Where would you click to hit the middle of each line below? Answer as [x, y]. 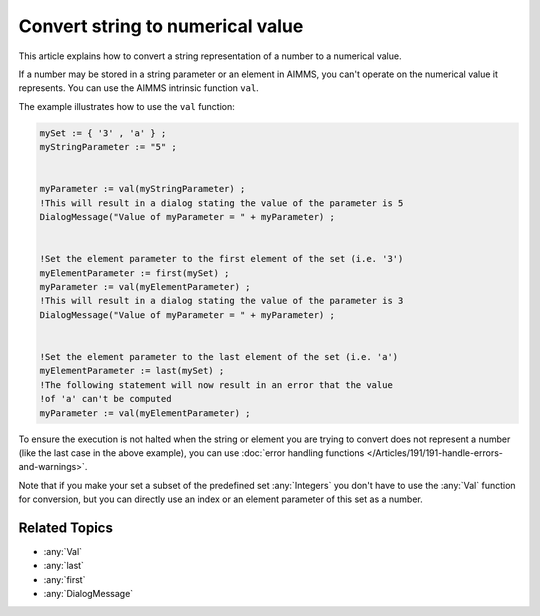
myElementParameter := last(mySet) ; [132, 371]
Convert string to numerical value [161, 26]
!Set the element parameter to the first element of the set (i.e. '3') [221, 259]
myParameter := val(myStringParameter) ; [142, 189]
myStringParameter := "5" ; [108, 147]
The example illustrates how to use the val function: [126, 106]
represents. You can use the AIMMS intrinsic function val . [138, 88]
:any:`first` [64, 579]
